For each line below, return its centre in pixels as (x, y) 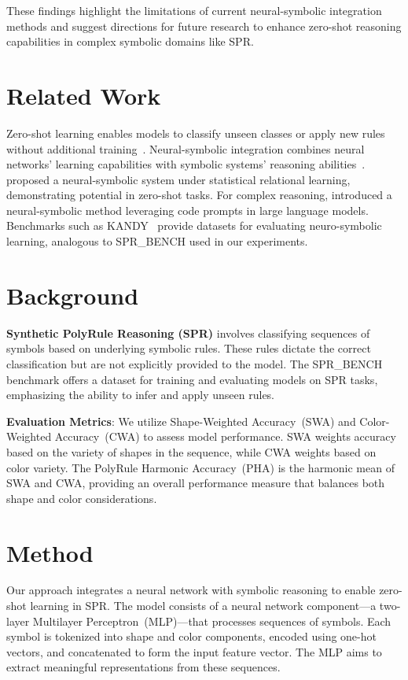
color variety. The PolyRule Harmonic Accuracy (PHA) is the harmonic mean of (200, 467)
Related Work (84, 95)
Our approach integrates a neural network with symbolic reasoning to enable (191, 590)
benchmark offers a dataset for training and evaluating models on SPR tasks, (192, 379)
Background (73, 295)
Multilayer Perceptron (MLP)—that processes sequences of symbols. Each (212, 621)
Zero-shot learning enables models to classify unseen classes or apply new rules (196, 133)
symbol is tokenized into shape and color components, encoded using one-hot (191, 636)
